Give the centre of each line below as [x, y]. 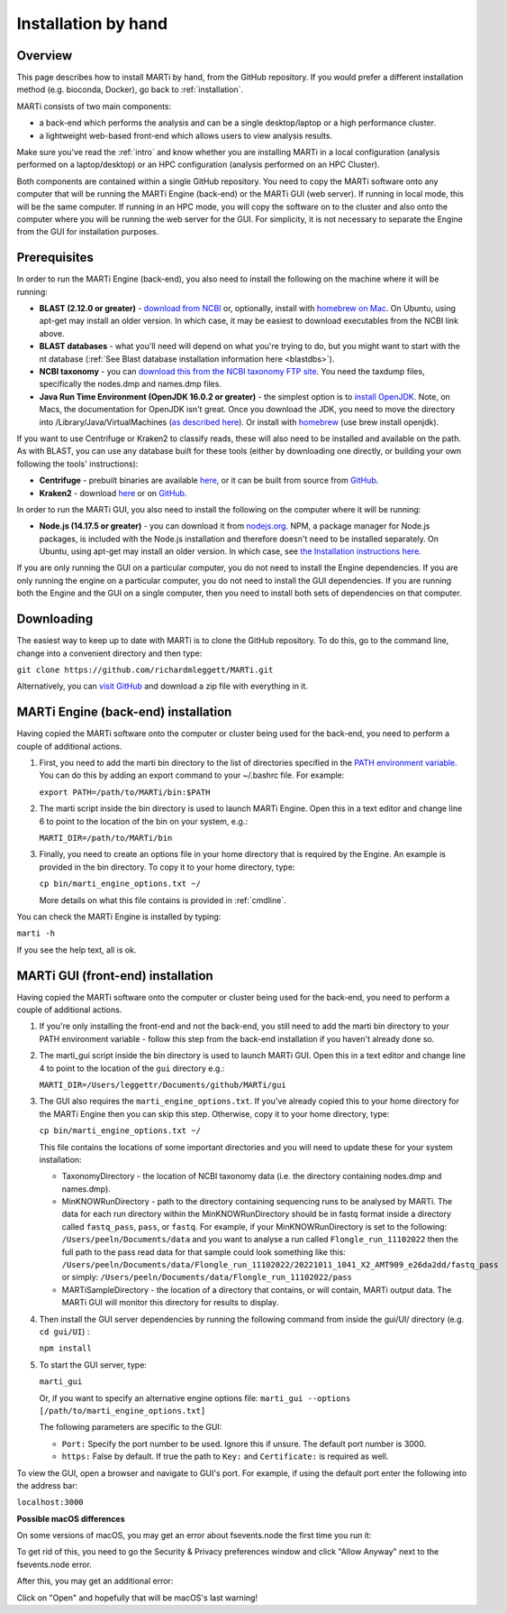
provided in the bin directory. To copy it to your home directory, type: [167, 867]
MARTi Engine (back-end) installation [124, 712]
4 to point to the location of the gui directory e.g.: [132, 1068]
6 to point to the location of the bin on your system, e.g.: [143, 821]
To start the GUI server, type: [93, 1365]
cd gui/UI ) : [64, 1332]
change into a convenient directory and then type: [109, 653]
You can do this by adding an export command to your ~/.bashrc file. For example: [192, 775]
